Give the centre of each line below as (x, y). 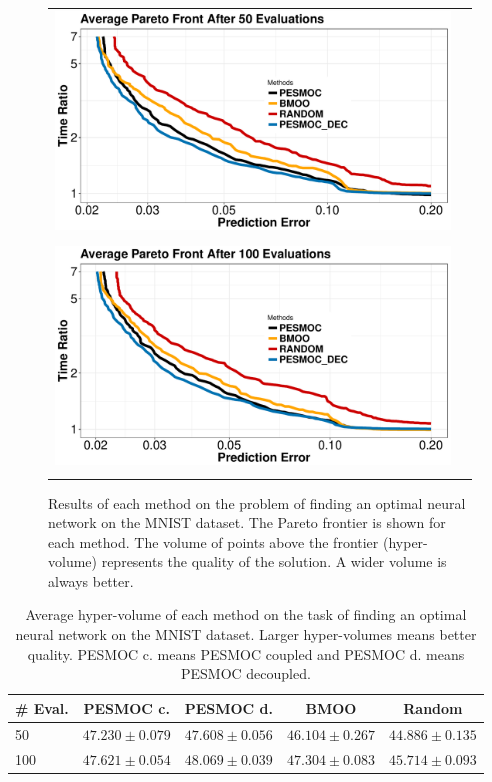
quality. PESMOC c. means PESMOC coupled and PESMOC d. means (246, 653)
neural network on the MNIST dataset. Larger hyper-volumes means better (246, 634)
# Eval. (42, 707)
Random (433, 707)
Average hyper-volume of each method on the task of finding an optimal (246, 614)
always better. (91, 580)
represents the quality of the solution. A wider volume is (274, 561)
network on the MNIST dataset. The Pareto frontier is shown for (247, 522)
